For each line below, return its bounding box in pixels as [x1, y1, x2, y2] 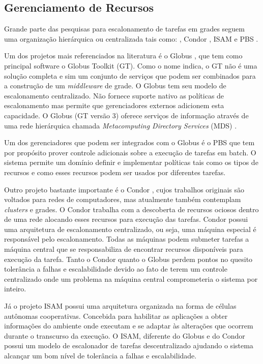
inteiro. [4, 283, 26, 294]
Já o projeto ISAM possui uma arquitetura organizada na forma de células [4, 301, 237, 311]
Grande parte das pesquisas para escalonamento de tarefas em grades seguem [4, 23, 245, 34]
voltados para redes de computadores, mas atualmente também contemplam [4, 194, 241, 205]
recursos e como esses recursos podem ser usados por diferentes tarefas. [4, 167, 226, 177]
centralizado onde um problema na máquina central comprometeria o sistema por [4, 273, 258, 284]
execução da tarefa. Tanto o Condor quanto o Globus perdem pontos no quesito [4, 253, 253, 264]
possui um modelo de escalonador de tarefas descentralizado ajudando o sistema [4, 340, 253, 351]
